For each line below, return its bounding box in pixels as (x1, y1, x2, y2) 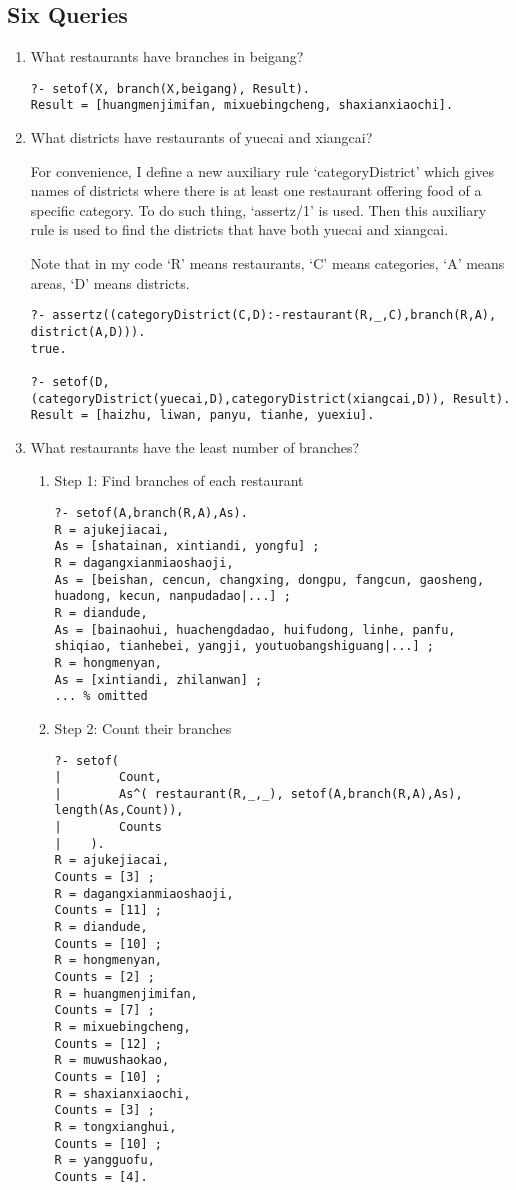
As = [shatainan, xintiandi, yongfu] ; (54, 539, 320, 554)
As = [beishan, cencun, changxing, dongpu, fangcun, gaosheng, (54, 572, 485, 587)
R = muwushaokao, (54, 1053, 170, 1068)
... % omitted (54, 689, 148, 704)
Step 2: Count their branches (54, 717, 232, 738)
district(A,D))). (30, 324, 146, 339)
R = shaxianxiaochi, (54, 1086, 191, 1101)
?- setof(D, (30, 374, 110, 389)
